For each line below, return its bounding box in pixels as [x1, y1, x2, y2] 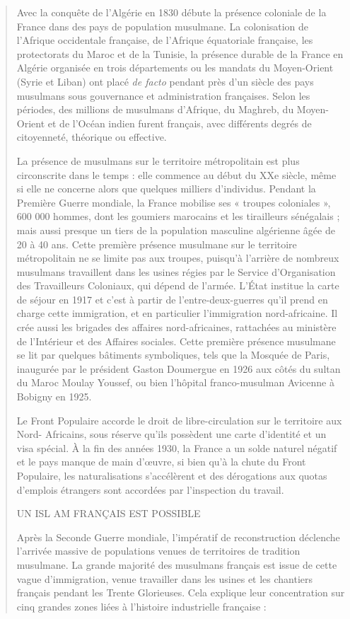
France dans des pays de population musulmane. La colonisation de [16, 18, 309, 33]
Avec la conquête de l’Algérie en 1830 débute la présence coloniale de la [16, 5, 327, 19]
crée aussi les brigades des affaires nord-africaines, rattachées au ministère [16, 320, 337, 335]
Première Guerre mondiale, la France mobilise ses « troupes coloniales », [16, 195, 331, 209]
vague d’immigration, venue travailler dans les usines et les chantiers [16, 571, 313, 586]
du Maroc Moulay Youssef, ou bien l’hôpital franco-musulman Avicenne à [16, 375, 334, 390]
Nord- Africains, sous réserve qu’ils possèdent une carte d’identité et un [16, 427, 327, 441]
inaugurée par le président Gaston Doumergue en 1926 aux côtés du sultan [16, 361, 341, 376]
